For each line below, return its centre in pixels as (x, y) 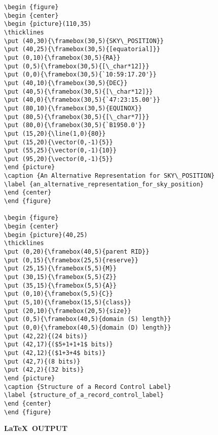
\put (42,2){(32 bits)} (44, 370)
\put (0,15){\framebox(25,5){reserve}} (71, 260)
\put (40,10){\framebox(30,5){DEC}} (66, 83)
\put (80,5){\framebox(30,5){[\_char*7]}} (77, 117)
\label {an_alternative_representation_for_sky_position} (104, 184)
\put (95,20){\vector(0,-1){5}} (59, 159)
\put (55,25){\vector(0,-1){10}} (60, 151)
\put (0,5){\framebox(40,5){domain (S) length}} (88, 319)
